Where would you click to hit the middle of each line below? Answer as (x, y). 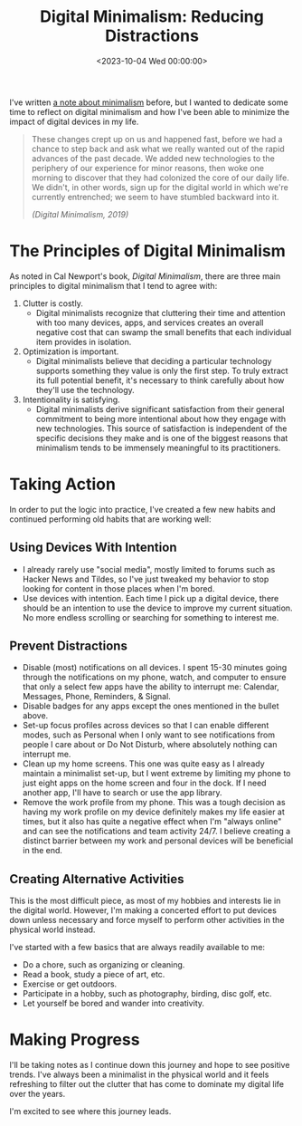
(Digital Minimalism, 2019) (80, 214)
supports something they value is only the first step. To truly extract (162, 371)
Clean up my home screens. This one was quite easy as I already (143, 764)
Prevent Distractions (69, 646)
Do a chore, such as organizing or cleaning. (104, 965)
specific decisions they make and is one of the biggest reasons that (162, 438)
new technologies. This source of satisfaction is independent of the (161, 428)
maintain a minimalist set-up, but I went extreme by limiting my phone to (156, 774)
